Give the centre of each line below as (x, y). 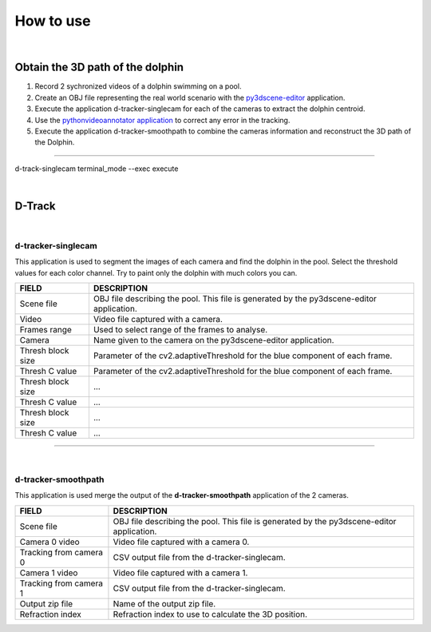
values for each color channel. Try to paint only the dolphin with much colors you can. (156, 272)
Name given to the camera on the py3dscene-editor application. (214, 340)
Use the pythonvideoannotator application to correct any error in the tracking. (162, 120)
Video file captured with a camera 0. (181, 542)
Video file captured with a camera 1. (180, 573)
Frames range (45, 330)
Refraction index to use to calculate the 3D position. (210, 614)
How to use (53, 21)
